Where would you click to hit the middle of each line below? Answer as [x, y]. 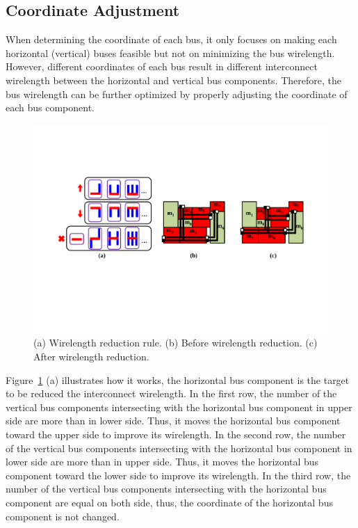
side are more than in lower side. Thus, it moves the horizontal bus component [173, 421]
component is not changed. [63, 516]
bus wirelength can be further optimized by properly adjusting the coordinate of [177, 94]
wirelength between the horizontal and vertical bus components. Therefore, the [173, 80]
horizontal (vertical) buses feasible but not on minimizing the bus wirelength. [170, 53]
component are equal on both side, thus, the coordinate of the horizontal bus [169, 502]
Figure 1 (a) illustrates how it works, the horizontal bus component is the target [178, 379]
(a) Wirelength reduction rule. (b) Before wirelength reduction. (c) [176, 343]
